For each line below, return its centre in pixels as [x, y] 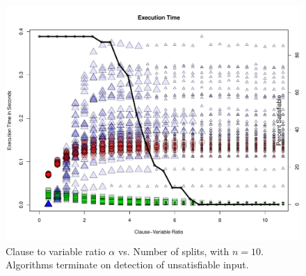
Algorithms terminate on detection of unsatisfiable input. [127, 265]
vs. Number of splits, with [174, 251]
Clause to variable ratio [56, 251]
